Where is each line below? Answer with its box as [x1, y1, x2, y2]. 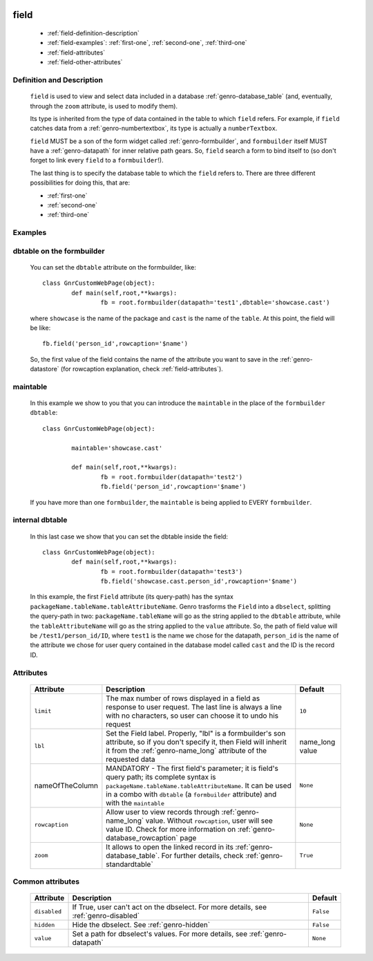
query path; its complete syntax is [106, 772, 216, 781]
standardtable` [106, 859, 153, 869]
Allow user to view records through [106, 807, 220, 817]
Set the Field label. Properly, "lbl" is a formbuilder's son [106, 728, 286, 738]
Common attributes [12, 877, 79, 886]
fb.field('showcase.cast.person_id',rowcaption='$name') [100, 577, 298, 586]
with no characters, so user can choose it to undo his [106, 711, 279, 720]
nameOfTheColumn [34, 781, 98, 790]
